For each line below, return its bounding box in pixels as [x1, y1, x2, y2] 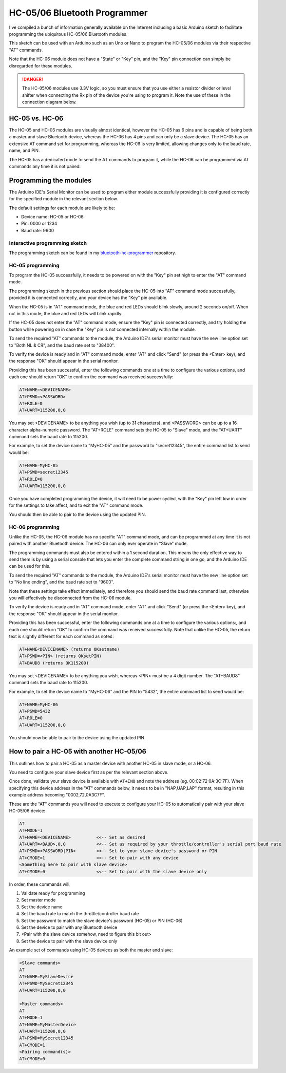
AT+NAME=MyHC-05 [19, 462, 58, 468]
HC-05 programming [9, 262, 59, 269]
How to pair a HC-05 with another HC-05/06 [9, 748, 147, 756]
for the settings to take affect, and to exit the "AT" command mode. [9, 502, 144, 508]
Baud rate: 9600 [21, 227, 54, 233]
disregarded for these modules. [9, 63, 73, 68]
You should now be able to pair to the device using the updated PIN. [9, 734, 146, 740]
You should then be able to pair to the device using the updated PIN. [9, 511, 146, 517]
